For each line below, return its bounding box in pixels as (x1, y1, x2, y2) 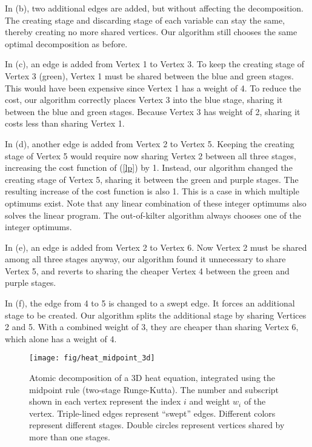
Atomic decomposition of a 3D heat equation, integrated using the (29, 371, 275, 384)
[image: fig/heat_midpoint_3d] (29, 354, 155, 363)
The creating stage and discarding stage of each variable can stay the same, (5, 13, 285, 26)
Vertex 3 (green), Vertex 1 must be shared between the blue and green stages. (5, 69, 294, 82)
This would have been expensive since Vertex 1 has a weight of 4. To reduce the (5, 81, 301, 94)
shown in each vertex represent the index (29, 395, 181, 408)
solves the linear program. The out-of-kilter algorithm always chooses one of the (5, 208, 301, 221)
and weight (189, 395, 230, 408)
